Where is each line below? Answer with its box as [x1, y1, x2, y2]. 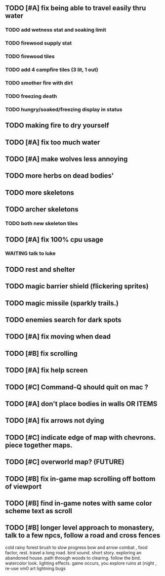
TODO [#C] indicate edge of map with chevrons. [5, 433, 156, 442]
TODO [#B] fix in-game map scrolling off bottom [5, 474, 156, 483]
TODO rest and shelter [5, 265, 76, 274]
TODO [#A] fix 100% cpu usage [5, 235, 104, 244]
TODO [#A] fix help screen [5, 366, 88, 374]
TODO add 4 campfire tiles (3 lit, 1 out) [5, 66, 98, 73]
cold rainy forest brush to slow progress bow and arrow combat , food [5, 544, 148, 550]
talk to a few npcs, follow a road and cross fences [5, 531, 161, 540]
